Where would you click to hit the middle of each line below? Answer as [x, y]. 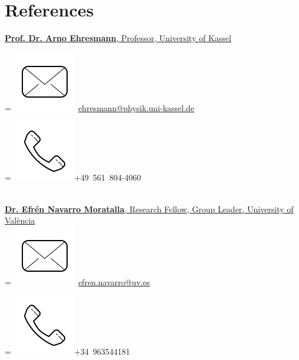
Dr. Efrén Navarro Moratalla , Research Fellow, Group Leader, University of [149, 209]
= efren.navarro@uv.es [77, 281]
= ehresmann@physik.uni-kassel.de [100, 107]
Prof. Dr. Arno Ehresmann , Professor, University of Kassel [118, 38]
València [20, 220]
